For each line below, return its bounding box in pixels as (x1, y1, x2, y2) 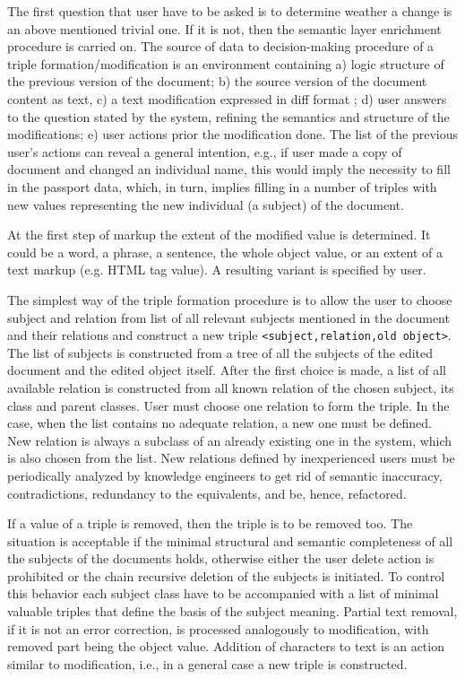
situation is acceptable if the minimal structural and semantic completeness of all (7, 531, 453, 550)
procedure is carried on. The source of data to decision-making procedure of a (7, 37, 435, 56)
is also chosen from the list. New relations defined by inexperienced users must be (7, 448, 455, 467)
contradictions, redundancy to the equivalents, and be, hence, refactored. (7, 483, 407, 502)
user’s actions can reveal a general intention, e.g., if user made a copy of (7, 142, 402, 161)
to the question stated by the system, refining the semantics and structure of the (7, 107, 450, 126)
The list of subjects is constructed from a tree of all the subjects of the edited (7, 343, 434, 361)
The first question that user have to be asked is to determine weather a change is (7, 2, 452, 20)
